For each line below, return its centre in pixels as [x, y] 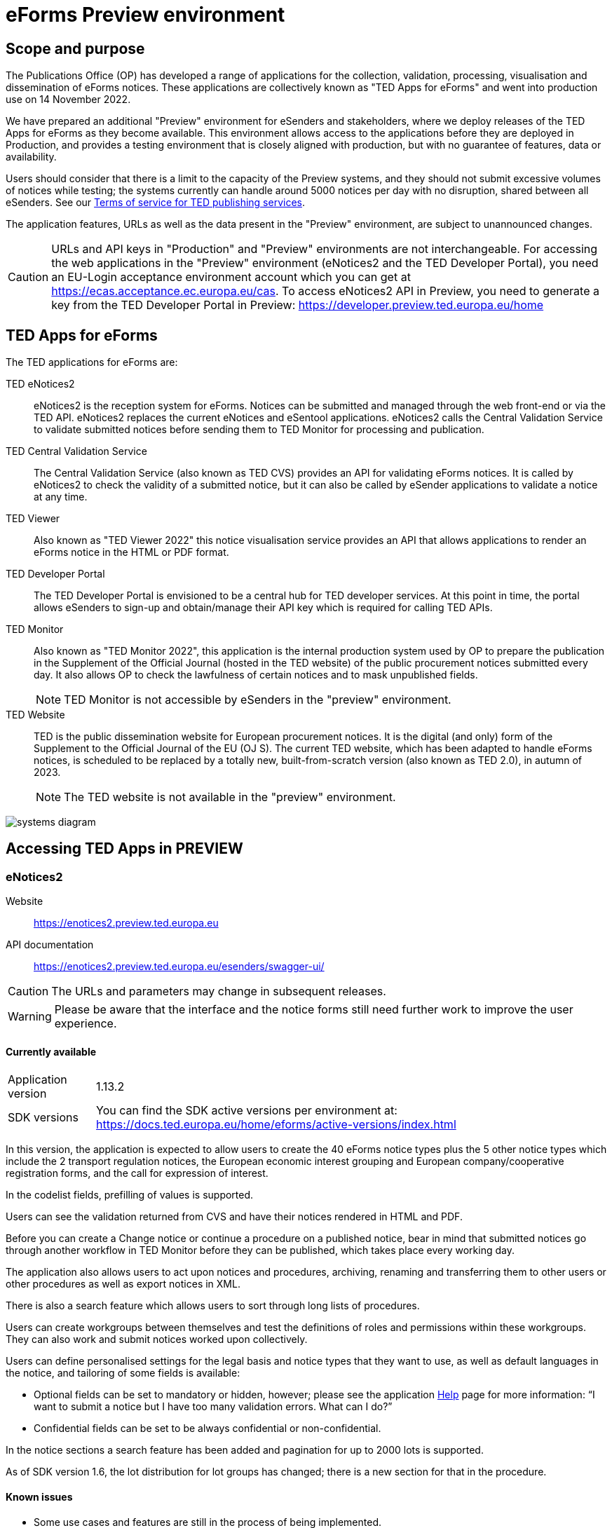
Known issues [39, 1497]
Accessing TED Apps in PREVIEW [124, 849]
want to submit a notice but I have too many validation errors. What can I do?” [213, 1407]
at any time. [61, 497]
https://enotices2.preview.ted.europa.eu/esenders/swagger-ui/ [179, 967]
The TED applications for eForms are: [92, 362]
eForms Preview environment [145, 15]
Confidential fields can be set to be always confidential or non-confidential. [208, 1428]
